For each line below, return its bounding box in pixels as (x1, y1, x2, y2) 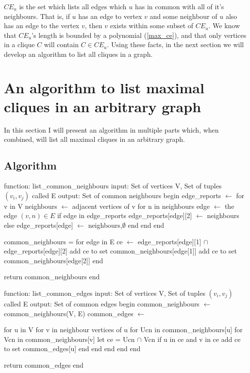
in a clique (4, 39, 35, 50)
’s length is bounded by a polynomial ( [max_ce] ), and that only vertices (32, 30, 247, 40)
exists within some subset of (110, 20, 194, 31)
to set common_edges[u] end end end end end (4, 343, 141, 354)
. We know (208, 20, 240, 31)
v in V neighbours (4, 201, 57, 211)
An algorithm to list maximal (4, 77, 204, 97)
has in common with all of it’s (134, 1, 224, 11)
